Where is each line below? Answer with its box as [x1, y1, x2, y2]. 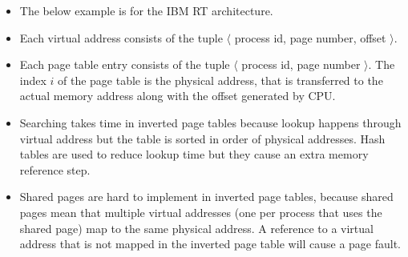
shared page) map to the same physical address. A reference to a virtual [19, 219, 374, 236]
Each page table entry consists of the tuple [19, 56, 230, 73]
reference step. [19, 161, 91, 178]
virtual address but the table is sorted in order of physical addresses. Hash [19, 130, 386, 147]
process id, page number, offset [234, 29, 386, 46]
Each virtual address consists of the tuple [19, 29, 223, 46]
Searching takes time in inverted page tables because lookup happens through [19, 114, 402, 131]
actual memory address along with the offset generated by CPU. [19, 87, 336, 104]
